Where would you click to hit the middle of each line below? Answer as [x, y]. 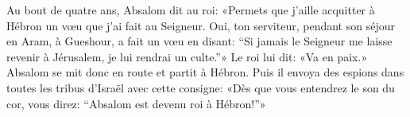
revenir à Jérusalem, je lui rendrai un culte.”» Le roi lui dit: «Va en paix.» [187, 56]
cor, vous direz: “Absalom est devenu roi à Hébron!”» [136, 103]
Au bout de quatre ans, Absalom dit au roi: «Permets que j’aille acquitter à [191, 10]
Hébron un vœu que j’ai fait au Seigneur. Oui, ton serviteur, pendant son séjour [201, 25]
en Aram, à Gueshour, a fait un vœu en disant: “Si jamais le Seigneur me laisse [199, 41]
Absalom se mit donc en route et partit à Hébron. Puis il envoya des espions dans [205, 72]
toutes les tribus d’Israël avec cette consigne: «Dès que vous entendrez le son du [201, 87]
